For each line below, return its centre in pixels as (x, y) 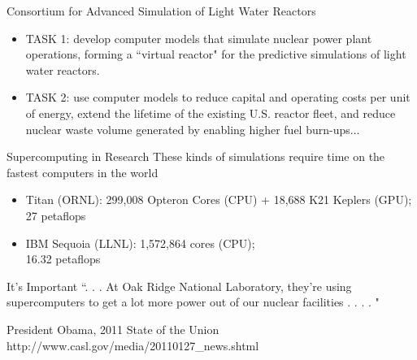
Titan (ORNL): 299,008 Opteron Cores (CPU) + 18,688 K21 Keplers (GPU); (219, 200)
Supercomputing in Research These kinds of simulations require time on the (196, 156)
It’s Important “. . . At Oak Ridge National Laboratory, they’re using (179, 286)
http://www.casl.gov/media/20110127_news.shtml (133, 345)
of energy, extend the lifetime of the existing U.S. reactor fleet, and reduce (211, 113)
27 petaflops (56, 215)
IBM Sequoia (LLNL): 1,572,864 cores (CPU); (140, 243)
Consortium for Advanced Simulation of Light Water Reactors (161, 11)
